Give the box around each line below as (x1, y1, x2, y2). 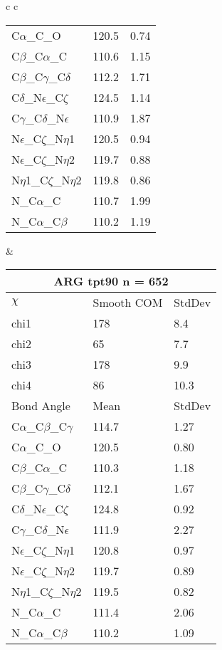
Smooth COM (92, 294, 163, 311)
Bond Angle (11, 397, 70, 414)
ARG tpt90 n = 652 (53, 273, 169, 290)
